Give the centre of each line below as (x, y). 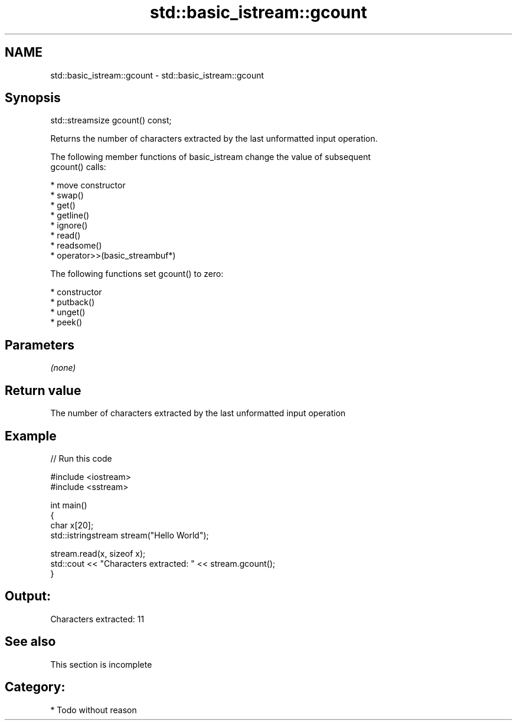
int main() (69, 505)
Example (31, 436)
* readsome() (76, 246)
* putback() (73, 302)
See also (30, 642)
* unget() (68, 312)
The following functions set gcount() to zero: (137, 274)
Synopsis (33, 98)
